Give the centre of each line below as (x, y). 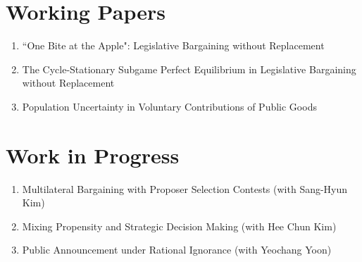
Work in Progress (93, 155)
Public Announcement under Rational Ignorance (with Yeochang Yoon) (177, 250)
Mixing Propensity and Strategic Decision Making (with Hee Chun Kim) (179, 226)
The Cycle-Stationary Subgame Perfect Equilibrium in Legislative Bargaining (189, 69)
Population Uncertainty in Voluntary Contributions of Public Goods (169, 106)
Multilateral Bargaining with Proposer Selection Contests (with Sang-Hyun (185, 188)
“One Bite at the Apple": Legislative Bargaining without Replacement (173, 45)
